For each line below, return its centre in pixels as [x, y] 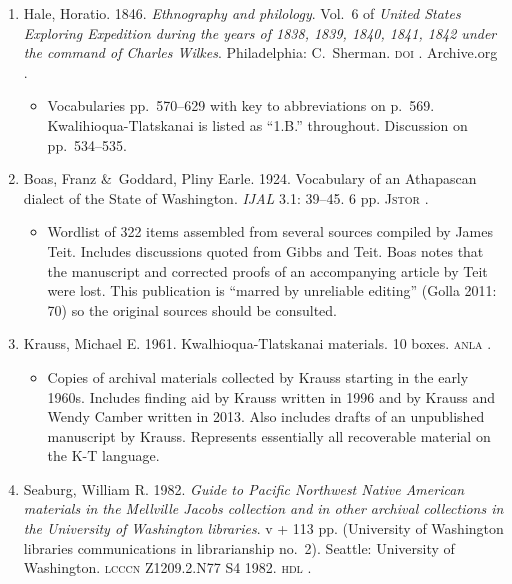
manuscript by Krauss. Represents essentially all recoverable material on [269, 435]
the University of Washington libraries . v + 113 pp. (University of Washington [263, 528]
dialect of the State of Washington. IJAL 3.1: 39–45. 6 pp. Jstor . [226, 197]
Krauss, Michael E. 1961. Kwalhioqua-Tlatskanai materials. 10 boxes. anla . [257, 343]
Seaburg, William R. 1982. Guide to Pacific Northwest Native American [244, 488]
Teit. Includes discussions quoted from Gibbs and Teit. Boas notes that [265, 250]
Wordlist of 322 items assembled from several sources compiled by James [270, 231]
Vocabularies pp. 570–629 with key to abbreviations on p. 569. [241, 105]
